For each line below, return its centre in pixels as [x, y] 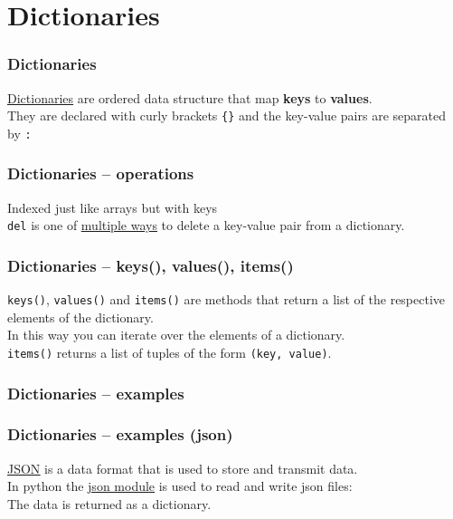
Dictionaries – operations [101, 173]
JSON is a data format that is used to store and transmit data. [183, 468]
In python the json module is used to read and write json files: [180, 486]
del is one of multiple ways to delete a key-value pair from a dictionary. [206, 225]
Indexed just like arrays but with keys [113, 207]
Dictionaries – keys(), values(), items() [151, 265]
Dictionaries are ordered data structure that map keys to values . [190, 97]
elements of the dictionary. [80, 317]
